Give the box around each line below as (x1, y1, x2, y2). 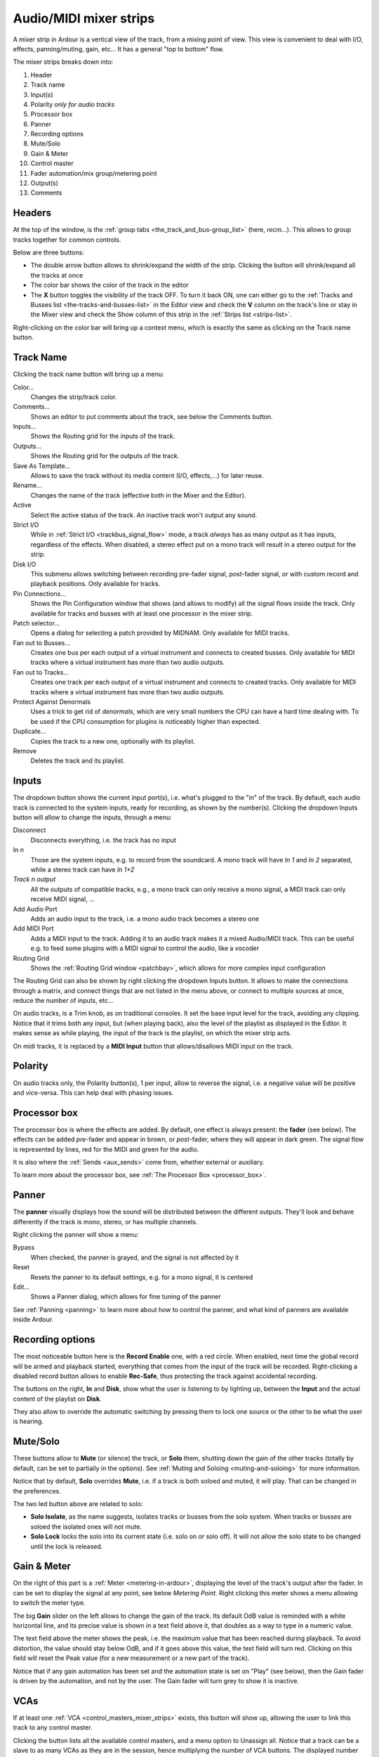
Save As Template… (13, 461, 71, 470)
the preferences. (13, 1486, 61, 1495)
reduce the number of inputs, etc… (13, 997, 114, 1005)
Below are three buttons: (13, 248, 84, 257)
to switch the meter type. (13, 1599, 86, 1607)
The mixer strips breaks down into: (13, 58, 114, 66)
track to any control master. (13, 1723, 93, 1732)
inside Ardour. (13, 1315, 54, 1324)
